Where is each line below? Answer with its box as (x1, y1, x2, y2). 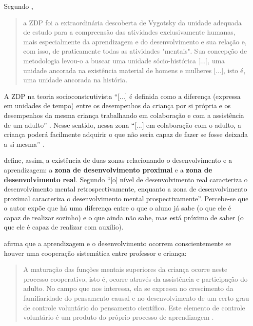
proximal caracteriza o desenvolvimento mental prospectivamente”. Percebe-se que (4, 193, 249, 203)
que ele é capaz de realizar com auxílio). (4, 222, 124, 232)
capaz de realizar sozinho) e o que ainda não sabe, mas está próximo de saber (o (4, 212, 244, 222)
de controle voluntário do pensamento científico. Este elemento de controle (23, 302, 245, 312)
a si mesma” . (4, 138, 44, 149)
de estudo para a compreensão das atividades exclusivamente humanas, (23, 27, 235, 37)
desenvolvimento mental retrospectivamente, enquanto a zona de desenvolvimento (4, 184, 247, 194)
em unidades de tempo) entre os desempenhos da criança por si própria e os (4, 100, 231, 111)
